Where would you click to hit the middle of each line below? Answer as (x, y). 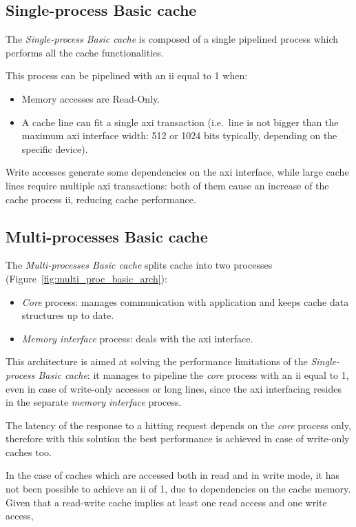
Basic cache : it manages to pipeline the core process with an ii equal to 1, (193, 374)
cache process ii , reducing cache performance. (101, 199)
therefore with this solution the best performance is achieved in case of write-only (178, 438)
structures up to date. (68, 315)
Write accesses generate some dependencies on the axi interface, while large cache (177, 172)
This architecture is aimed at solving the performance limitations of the (157, 361)
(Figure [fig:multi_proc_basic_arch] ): (86, 278)
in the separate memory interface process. (94, 402)
